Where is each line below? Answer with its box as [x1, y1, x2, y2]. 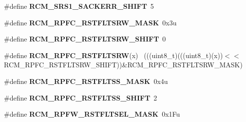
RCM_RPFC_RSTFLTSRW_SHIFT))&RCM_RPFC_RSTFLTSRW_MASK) [4, 60, 243, 70]
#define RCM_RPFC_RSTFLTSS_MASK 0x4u [4, 76, 168, 86]
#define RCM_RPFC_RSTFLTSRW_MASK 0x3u [4, 17, 177, 27]
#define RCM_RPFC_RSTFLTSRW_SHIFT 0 [4, 34, 166, 44]
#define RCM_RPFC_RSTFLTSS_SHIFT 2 [4, 92, 157, 102]
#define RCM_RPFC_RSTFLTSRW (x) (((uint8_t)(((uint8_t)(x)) [4, 50, 223, 60]
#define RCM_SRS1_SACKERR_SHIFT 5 [4, 1, 154, 11]
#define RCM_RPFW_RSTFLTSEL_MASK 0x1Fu [4, 109, 180, 119]
